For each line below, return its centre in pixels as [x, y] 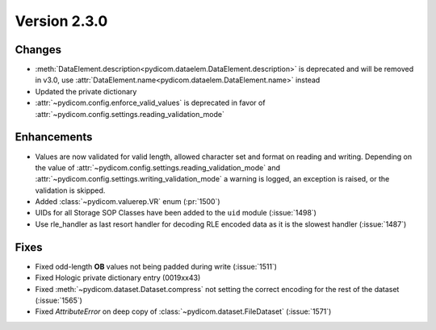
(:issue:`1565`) [59, 300]
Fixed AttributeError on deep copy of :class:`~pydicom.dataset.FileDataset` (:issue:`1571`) [183, 311]
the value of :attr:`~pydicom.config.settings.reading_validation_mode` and [158, 167]
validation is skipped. [70, 190]
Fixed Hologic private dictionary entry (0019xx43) [118, 278]
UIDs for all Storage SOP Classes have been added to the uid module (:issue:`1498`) [176, 213]
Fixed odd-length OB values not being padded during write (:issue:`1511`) [156, 266]
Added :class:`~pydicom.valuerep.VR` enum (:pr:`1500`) [128, 202]
